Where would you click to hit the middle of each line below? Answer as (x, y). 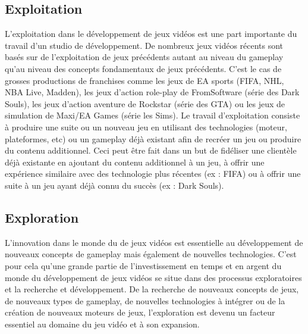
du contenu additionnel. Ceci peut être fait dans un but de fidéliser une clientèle (151, 150)
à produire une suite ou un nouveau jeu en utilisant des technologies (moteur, (146, 127)
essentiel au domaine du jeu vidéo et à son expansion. (102, 324)
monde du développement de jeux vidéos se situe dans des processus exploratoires (153, 277)
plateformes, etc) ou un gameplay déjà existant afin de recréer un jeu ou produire (153, 138)
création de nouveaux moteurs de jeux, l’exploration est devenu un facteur (140, 312)
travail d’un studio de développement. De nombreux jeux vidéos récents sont (144, 45)
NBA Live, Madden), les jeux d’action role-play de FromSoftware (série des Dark (152, 92)
